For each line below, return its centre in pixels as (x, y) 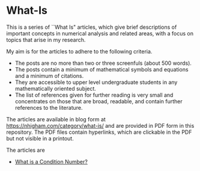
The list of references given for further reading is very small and (94, 95)
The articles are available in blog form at (56, 119)
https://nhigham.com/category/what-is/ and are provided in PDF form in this (100, 125)
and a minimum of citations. (49, 76)
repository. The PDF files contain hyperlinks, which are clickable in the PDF (99, 132)
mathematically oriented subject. (55, 88)
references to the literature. (49, 107)
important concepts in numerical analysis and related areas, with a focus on (100, 33)
